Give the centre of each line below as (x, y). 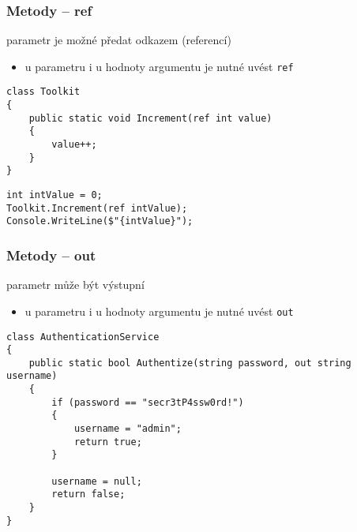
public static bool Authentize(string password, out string (190, 363)
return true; (108, 442)
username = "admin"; (128, 429)
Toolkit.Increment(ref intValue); (97, 208)
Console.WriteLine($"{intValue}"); (100, 221)
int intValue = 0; (54, 195)
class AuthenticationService (83, 337)
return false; (88, 495)
